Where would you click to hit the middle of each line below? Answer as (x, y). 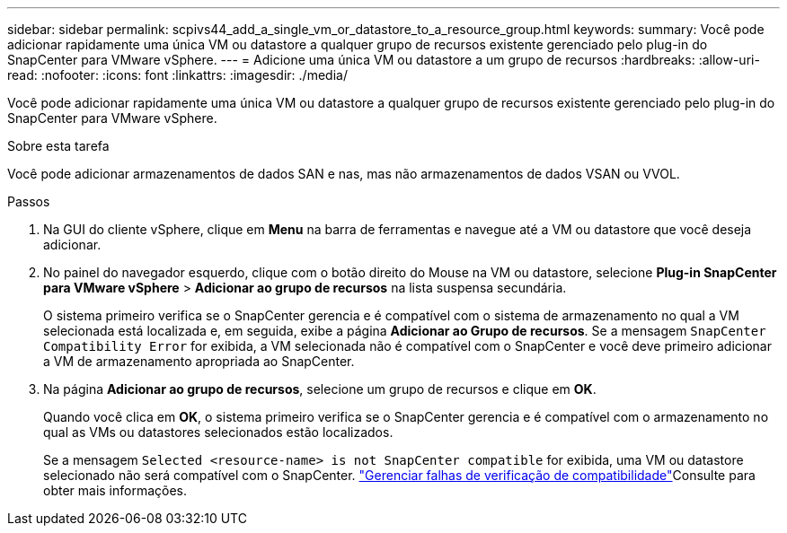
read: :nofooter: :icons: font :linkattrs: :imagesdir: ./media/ (177, 75)
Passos (29, 201)
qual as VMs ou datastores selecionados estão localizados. (218, 432)
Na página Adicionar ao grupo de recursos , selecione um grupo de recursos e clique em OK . (320, 389)
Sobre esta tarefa (58, 146)
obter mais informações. (115, 490)
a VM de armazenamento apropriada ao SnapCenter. (199, 361)
